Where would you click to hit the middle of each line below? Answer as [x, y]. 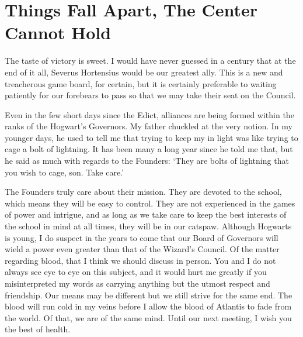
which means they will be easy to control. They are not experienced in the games [150, 203]
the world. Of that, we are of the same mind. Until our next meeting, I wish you [148, 317]
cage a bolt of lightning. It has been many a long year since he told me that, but [149, 149]
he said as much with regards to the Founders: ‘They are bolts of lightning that [147, 161]
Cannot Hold [58, 32]
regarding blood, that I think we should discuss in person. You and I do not [140, 260]
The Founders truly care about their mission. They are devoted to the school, [143, 192]
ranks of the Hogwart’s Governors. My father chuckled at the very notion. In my [149, 126]
